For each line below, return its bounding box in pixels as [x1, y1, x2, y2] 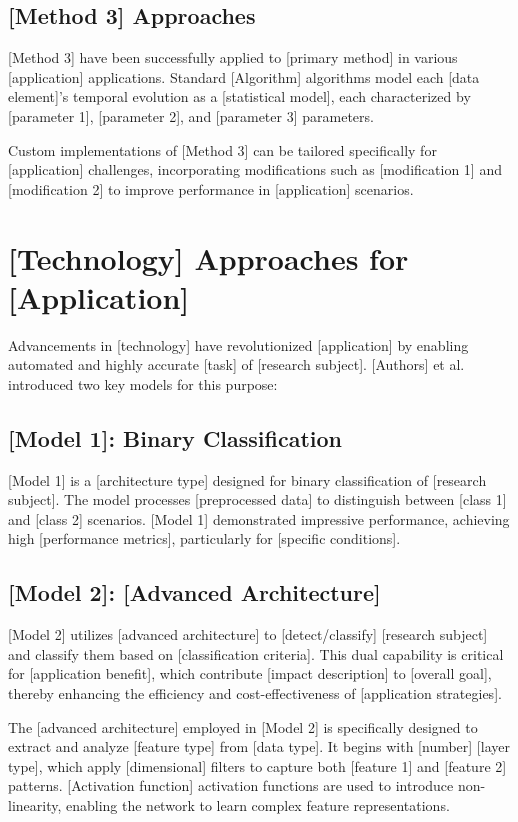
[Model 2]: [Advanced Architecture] [8, 577, 381, 608]
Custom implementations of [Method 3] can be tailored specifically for [8, 139, 437, 160]
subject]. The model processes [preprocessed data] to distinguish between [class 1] [8, 489, 507, 510]
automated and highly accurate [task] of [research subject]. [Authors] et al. [8, 354, 465, 375]
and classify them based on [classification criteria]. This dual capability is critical [8, 643, 504, 664]
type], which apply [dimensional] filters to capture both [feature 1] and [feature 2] [8, 755, 507, 776]
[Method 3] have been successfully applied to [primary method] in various [8, 47, 458, 68]
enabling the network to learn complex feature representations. [66, 794, 450, 815]
